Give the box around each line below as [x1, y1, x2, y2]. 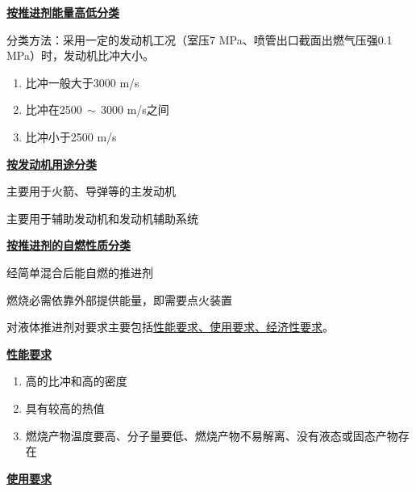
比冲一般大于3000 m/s [25, 74, 139, 90]
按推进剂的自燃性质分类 [6, 237, 131, 254]
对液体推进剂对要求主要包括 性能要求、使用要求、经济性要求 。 [6, 318, 334, 335]
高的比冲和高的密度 [25, 372, 127, 389]
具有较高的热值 [25, 399, 105, 416]
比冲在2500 [25, 101, 82, 118]
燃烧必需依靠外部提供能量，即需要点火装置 [6, 291, 232, 308]
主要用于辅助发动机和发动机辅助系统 [6, 209, 198, 226]
